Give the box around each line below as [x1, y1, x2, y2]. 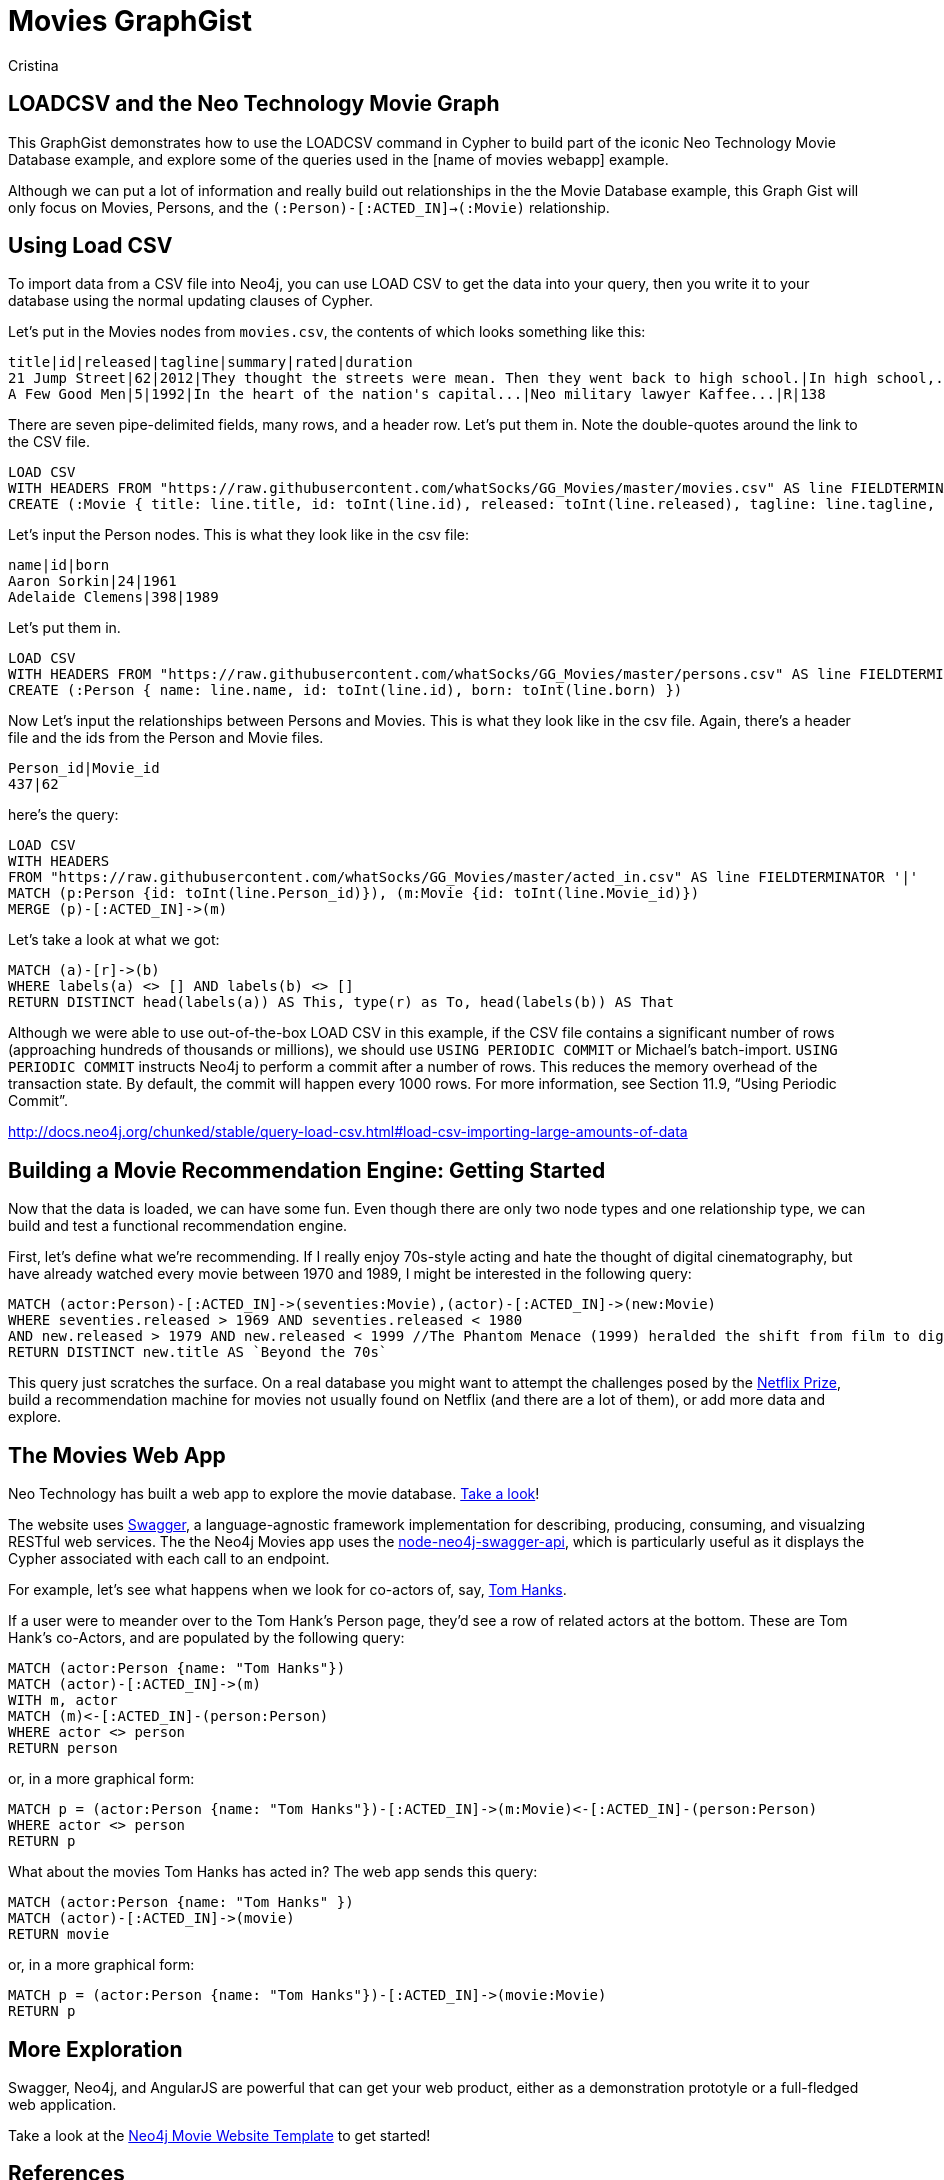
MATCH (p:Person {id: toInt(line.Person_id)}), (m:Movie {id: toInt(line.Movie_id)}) [8, 885, 700, 902]
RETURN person [8, 1740, 118, 1757]
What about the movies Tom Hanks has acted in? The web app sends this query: [8, 1863, 538, 1881]
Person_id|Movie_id [8, 760, 160, 777]
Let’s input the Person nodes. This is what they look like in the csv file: [8, 526, 469, 544]
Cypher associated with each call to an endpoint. [8, 1550, 330, 1568]
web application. [8, 2095, 117, 2113]
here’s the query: [8, 806, 119, 824]
